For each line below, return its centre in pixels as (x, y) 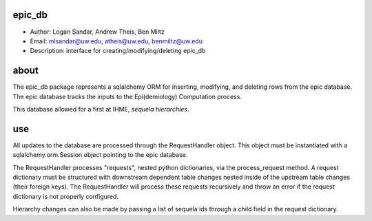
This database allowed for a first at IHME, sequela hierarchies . (101, 109)
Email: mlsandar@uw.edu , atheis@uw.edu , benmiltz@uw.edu (116, 41)
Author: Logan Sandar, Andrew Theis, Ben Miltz (97, 32)
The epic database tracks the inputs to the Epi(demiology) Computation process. (127, 96)
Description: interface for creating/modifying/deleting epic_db (118, 51)
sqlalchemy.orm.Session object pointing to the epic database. (100, 155)
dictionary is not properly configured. (66, 196)
